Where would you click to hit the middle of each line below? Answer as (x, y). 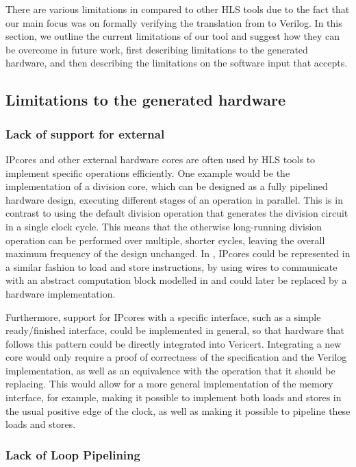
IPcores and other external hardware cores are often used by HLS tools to (161, 159)
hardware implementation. (61, 293)
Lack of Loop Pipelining (73, 454)
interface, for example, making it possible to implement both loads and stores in (174, 397)
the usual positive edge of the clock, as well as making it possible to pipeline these (178, 410)
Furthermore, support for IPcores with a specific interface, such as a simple (163, 316)
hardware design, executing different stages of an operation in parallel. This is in (174, 199)
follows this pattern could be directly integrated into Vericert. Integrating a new (174, 343)
